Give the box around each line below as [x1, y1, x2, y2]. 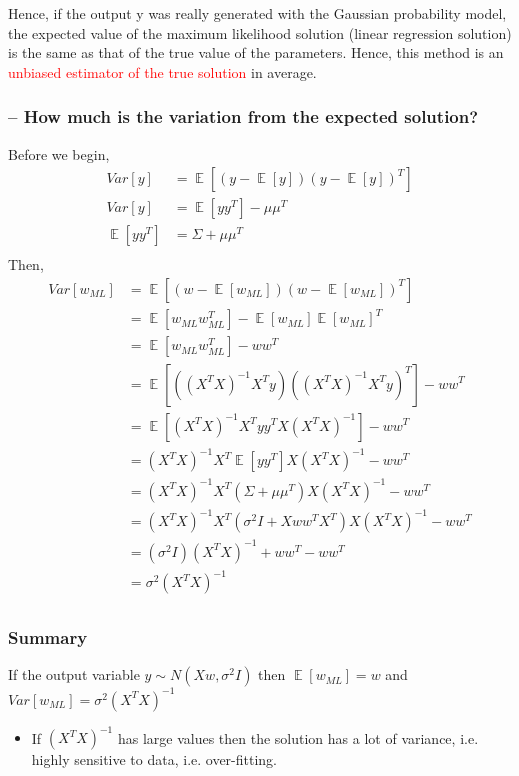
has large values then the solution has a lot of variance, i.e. [117, 727, 479, 748]
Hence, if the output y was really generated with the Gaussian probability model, [8, 3, 507, 23]
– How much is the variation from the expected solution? [8, 104, 479, 129]
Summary [8, 625, 88, 650]
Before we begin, [8, 143, 110, 164]
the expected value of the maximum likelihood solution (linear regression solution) [8, 22, 512, 43]
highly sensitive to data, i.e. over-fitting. [31, 749, 278, 770]
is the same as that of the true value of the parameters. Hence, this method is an [8, 42, 504, 63]
